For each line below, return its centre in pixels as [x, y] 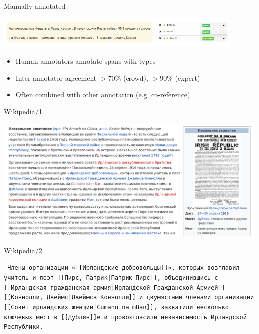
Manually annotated [35, 6]
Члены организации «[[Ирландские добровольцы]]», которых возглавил [124, 268]
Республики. [24, 327]
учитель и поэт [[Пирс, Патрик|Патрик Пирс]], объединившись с [111, 277]
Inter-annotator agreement [56, 78]
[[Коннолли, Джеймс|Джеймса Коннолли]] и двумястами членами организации [129, 297]
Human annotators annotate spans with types [86, 61]
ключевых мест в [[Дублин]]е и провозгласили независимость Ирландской [125, 317]
